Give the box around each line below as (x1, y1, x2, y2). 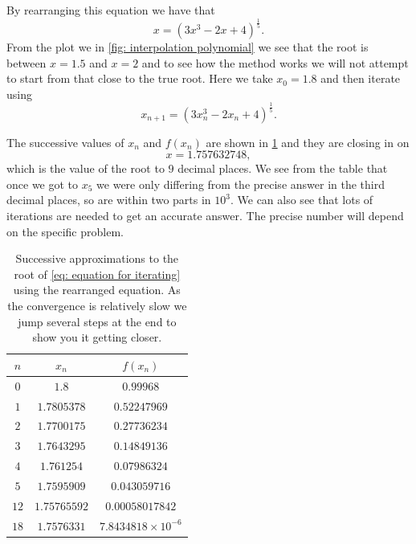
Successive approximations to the (15, 250, 179, 267)
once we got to (6, 175, 79, 192)
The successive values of (6, 133, 124, 150)
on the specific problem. (6, 223, 124, 239)
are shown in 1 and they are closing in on (206, 133, 410, 150)
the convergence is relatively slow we (7, 297, 187, 314)
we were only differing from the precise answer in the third (96, 175, 385, 192)
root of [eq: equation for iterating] (14, 265, 181, 282)
